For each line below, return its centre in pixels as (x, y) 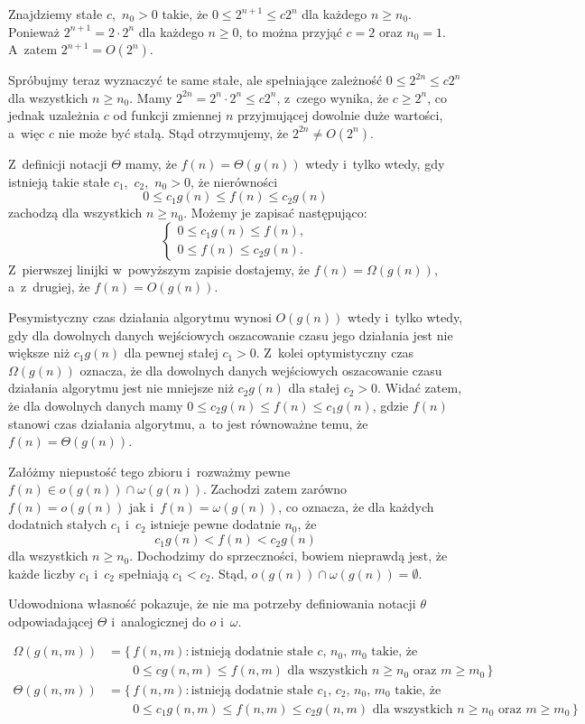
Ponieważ (34, 31)
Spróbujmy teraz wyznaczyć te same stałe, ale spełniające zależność (195, 80)
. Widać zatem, (420, 388)
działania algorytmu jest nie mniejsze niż (121, 388)
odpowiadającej (51, 621)
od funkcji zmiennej (167, 115)
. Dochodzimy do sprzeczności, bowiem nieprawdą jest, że (288, 556)
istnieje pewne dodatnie (215, 524)
